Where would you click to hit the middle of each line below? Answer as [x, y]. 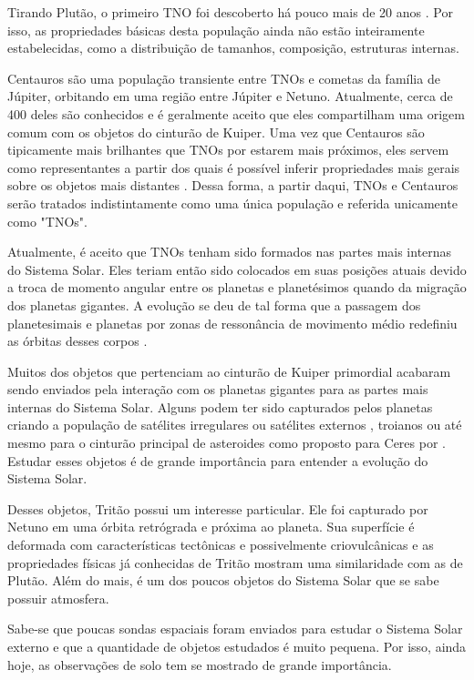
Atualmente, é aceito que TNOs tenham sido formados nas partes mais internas [230, 252]
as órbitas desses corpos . [77, 341]
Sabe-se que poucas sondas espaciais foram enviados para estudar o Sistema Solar [235, 629]
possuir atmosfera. [58, 598]
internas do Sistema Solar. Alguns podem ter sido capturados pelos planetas [220, 406]
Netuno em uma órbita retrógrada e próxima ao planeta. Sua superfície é [211, 527]
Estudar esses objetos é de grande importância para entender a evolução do [218, 460]
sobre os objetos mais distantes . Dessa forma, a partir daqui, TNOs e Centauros [233, 185]
